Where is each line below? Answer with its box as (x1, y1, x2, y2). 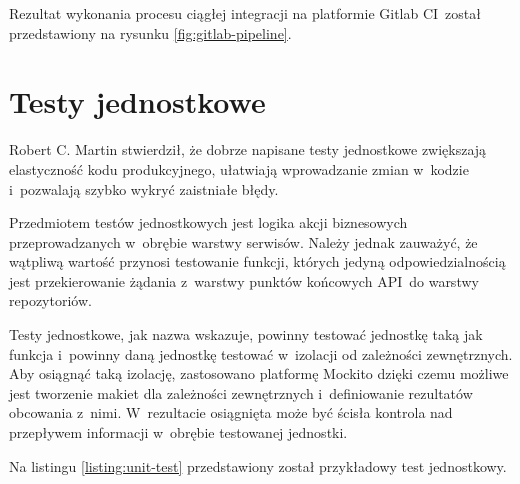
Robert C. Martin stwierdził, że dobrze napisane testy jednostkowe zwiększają (9, 139, 487, 160)
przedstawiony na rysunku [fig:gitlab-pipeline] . (9, 22, 292, 43)
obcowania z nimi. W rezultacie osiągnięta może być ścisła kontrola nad (9, 402, 453, 423)
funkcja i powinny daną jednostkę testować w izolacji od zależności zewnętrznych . (9, 343, 513, 364)
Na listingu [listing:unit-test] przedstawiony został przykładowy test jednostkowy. (9, 455, 507, 476)
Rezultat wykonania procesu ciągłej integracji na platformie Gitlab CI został (9, 3, 481, 23)
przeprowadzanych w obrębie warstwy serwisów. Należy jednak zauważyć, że (9, 231, 478, 252)
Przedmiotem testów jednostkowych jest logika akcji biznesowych (9, 212, 408, 233)
